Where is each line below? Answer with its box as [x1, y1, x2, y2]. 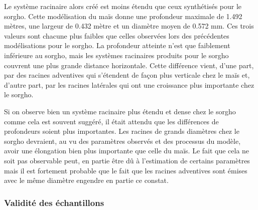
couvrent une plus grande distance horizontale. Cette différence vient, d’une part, [4, 60, 254, 70]
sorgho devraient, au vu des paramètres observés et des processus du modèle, [4, 135, 241, 146]
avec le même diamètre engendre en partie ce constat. [4, 175, 169, 185]
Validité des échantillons [4, 196, 104, 208]
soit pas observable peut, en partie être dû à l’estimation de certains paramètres [4, 155, 250, 165]
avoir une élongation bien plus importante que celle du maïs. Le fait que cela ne [4, 145, 249, 156]
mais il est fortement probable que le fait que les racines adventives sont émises [4, 165, 247, 175]
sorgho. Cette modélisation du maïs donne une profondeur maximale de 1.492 [4, 11, 242, 21]
